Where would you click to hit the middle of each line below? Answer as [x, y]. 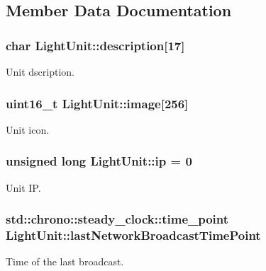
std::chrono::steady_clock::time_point [117, 219]
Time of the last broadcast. [65, 261]
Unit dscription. [40, 71]
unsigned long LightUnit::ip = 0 [99, 161]
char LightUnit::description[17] [95, 45]
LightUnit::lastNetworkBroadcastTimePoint [133, 235]
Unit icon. [28, 129]
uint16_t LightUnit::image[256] [97, 103]
